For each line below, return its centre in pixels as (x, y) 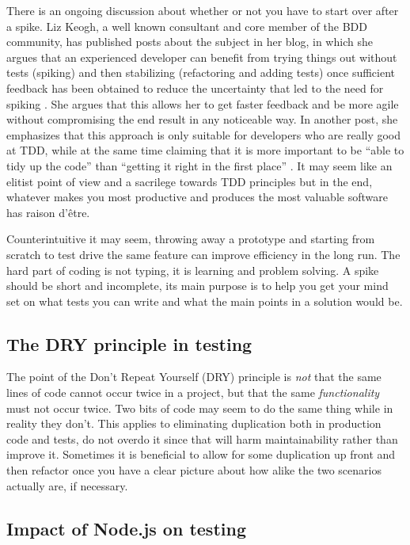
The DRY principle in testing (129, 343)
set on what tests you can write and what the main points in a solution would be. (205, 301)
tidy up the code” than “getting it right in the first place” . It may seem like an (199, 165)
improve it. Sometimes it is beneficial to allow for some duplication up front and (201, 454)
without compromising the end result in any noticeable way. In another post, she (202, 119)
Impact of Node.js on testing (126, 528)
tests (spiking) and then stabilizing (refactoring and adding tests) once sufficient (201, 72)
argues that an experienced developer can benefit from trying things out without (202, 57)
